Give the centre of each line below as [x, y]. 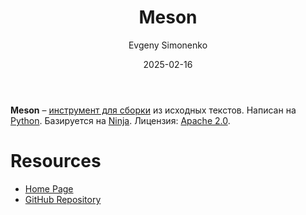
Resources [56, 161]
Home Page [49, 188]
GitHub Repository [63, 199]
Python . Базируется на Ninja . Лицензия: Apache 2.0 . [120, 120]
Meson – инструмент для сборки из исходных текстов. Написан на [153, 110]
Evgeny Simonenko [168, 45]
